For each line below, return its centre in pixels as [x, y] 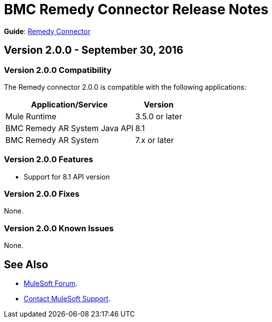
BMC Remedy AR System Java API [69, 128]
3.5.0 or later [159, 116]
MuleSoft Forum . [51, 284]
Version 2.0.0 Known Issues [59, 228]
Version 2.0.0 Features [49, 160]
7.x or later [154, 140]
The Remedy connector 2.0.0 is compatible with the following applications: [125, 87]
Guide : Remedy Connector [47, 31]
